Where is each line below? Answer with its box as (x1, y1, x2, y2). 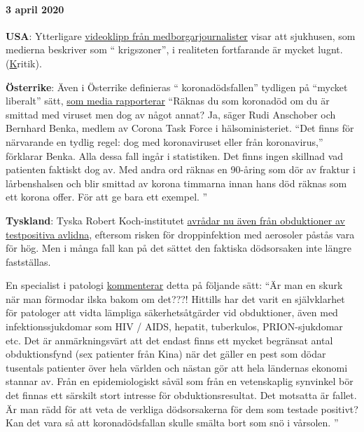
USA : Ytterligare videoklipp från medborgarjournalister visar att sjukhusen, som (6, 28, 356, 43)
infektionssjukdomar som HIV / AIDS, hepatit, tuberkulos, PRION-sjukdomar (6, 319, 343, 334)
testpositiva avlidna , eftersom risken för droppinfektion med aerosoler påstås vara (6, 227, 355, 241)
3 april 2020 (6, 1, 64, 16)
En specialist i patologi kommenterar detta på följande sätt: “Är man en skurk (6, 278, 343, 292)
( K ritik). (6, 55, 42, 70)
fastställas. (6, 254, 51, 269)
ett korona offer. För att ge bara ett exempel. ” (6, 189, 208, 204)
